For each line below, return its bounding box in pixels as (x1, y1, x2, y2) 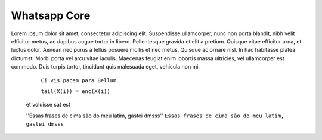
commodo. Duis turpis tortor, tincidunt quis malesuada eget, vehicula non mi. (11, 63, 200, 70)
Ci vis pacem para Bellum (41, 77, 117, 83)
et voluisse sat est (26, 101, 71, 108)
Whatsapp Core (11, 9, 91, 22)
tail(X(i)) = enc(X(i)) (41, 88, 110, 95)
